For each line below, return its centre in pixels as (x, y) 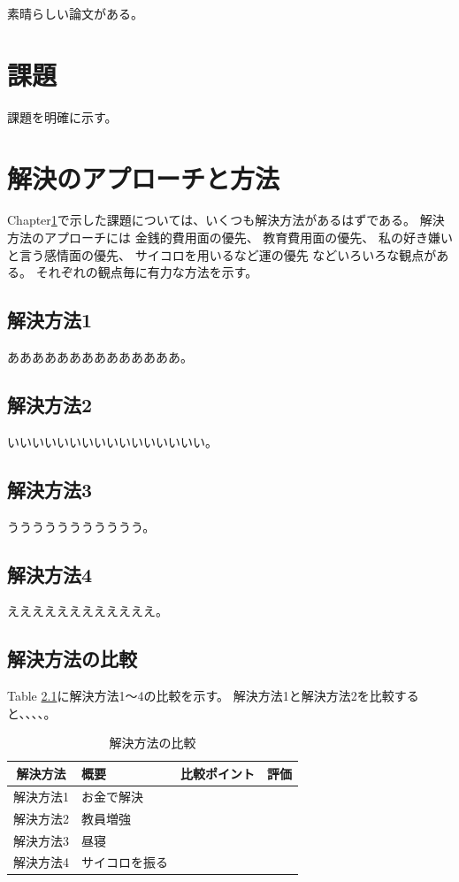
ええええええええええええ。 (88, 611)
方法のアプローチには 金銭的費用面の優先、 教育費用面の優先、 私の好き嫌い (230, 238)
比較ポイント (218, 773)
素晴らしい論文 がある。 (75, 13)
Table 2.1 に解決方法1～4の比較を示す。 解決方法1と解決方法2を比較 (201, 696)
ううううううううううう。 (81, 526)
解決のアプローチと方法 (144, 177)
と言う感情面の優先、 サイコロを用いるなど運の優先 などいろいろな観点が (222, 254)
